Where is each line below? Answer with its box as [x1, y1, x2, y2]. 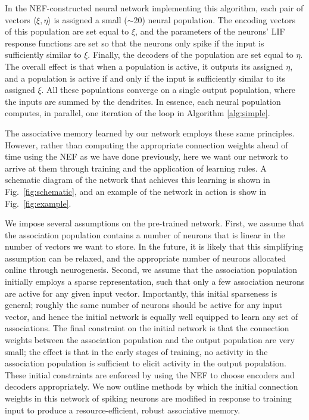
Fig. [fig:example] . [5, 197, 71, 209]
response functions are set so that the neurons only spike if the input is [5, 36, 264, 49]
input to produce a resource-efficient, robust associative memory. [5, 403, 241, 416]
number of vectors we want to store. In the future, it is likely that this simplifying [5, 240, 304, 253]
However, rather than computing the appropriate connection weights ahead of [5, 138, 288, 151]
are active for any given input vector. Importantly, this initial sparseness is [5, 287, 277, 299]
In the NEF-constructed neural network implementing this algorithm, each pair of [5, 2, 304, 14]
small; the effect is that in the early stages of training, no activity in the [5, 345, 268, 357]
